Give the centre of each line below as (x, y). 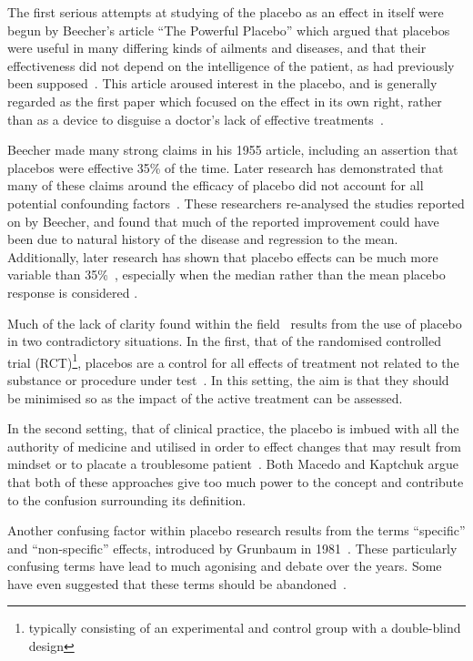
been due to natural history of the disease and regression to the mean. (203, 239)
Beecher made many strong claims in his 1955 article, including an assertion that (233, 150)
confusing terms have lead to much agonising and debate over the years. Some (225, 566)
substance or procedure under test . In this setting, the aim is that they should (228, 379)
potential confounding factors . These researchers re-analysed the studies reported (236, 203)
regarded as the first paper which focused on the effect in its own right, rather (225, 101)
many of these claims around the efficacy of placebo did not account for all (216, 185)
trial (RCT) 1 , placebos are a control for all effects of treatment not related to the (233, 361)
